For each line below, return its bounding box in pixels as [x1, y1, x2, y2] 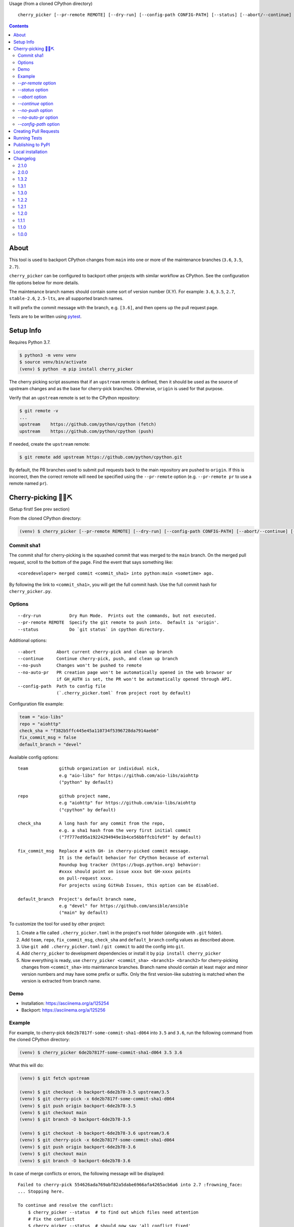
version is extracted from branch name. [21, 978, 101, 984]
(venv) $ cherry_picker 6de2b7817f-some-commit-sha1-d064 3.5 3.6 [19, 1049, 182, 1055]
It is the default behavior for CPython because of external [59, 855, 209, 861]
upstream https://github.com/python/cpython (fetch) [19, 422, 157, 427]
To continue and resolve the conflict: [18, 1202, 114, 1208]
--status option [18, 87, 49, 93]
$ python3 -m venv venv [19, 352, 77, 358]
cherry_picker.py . [9, 588, 52, 594]
